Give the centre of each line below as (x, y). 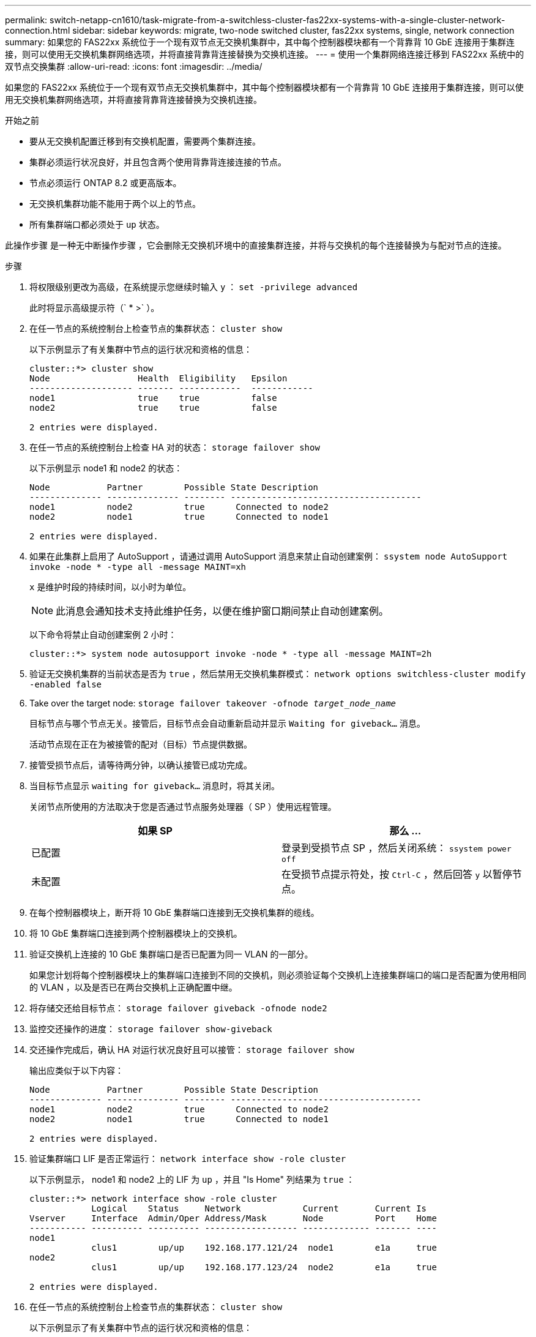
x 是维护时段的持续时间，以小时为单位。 (110, 587)
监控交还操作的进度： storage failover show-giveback (151, 1029)
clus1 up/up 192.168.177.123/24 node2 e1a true (264, 1267)
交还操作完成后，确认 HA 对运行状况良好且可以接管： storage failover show (192, 1050)
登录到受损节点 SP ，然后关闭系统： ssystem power (396, 848)
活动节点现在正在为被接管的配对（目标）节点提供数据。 (141, 744)
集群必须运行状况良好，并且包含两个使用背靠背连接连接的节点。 (158, 162)
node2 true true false (153, 408)
